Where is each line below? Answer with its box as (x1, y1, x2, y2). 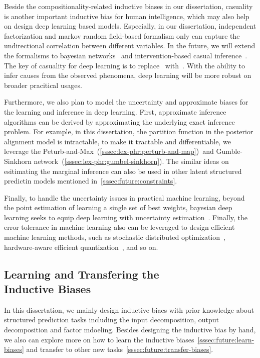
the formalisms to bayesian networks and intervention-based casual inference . (4, 50, 247, 60)
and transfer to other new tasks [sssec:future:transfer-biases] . (26, 344, 213, 354)
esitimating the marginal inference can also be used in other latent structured (4, 165, 242, 176)
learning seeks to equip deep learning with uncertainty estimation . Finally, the (4, 212, 247, 222)
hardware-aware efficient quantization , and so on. (4, 241, 158, 252)
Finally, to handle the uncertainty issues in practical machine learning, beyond (4, 192, 245, 203)
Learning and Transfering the (4, 266, 159, 282)
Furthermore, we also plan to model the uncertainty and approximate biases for (4, 97, 248, 107)
